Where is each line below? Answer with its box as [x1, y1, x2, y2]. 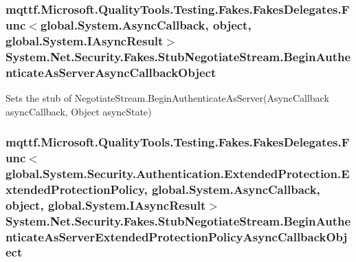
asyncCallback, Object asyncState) [5, 104, 152, 118]
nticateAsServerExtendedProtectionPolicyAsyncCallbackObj [5, 228, 348, 245]
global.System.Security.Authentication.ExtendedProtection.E [5, 164, 350, 182]
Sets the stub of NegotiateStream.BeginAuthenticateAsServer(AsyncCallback [5, 90, 329, 105]
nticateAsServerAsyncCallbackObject [5, 63, 216, 80]
